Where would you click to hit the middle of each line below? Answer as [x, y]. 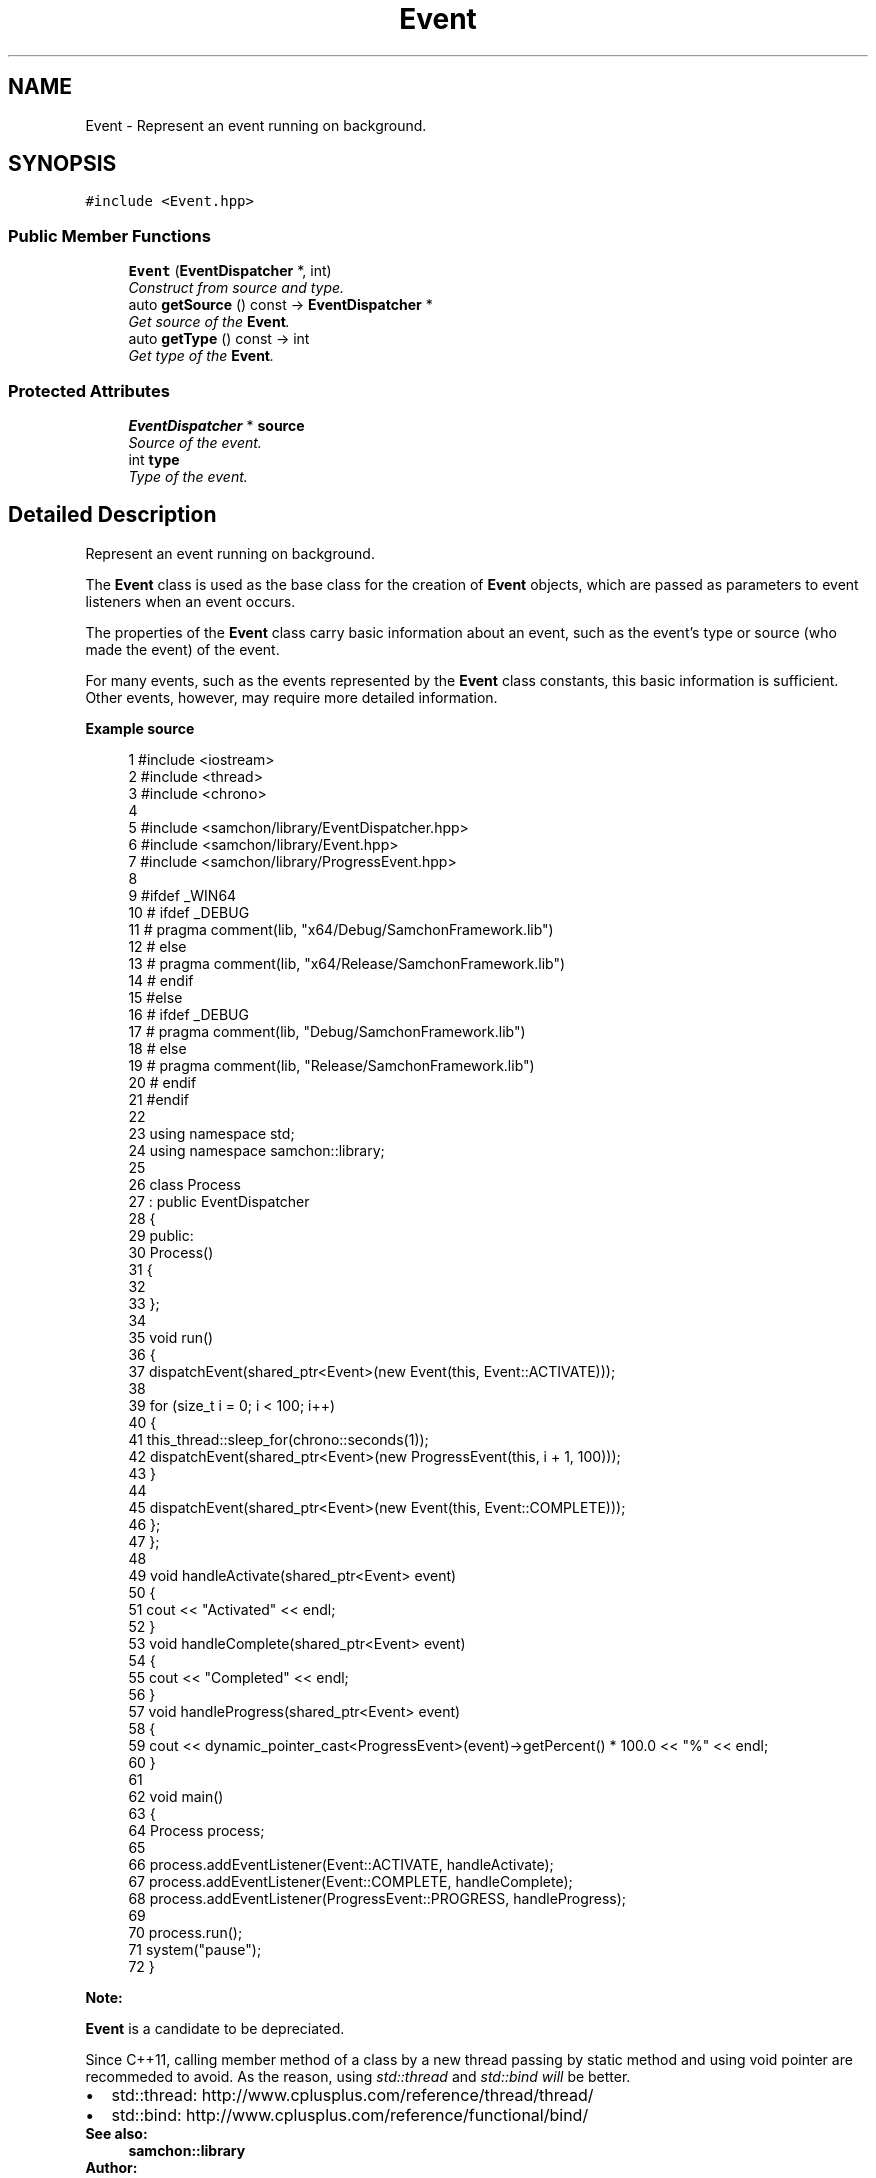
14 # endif [161, 980]
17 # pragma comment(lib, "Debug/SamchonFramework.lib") [327, 1031]
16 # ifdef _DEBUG [188, 1014]
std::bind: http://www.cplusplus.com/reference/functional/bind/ [350, 2114]
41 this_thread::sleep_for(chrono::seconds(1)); [278, 1439]
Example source [140, 728]
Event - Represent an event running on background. [256, 125]
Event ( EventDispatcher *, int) [230, 271]
